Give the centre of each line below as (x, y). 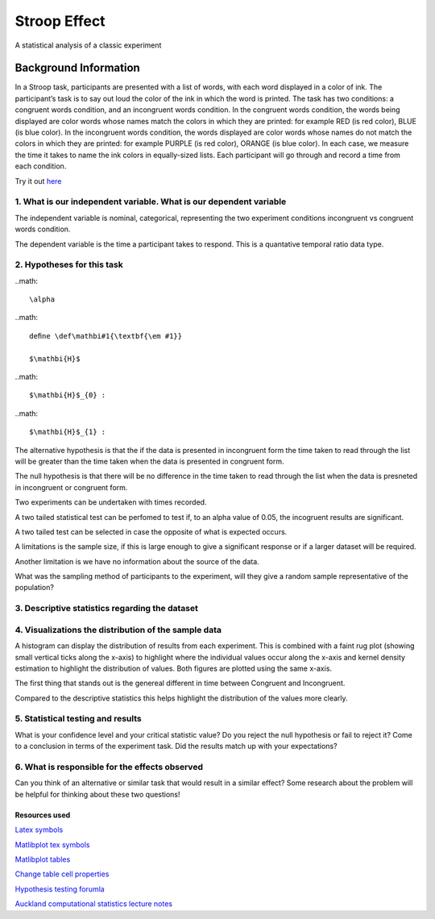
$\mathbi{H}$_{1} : (68, 432)
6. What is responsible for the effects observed (109, 767)
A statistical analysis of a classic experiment (88, 45)
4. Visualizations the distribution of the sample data (118, 630)
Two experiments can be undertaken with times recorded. (111, 502)
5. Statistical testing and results (79, 719)
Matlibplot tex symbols (52, 844)
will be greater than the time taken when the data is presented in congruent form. (149, 461)
